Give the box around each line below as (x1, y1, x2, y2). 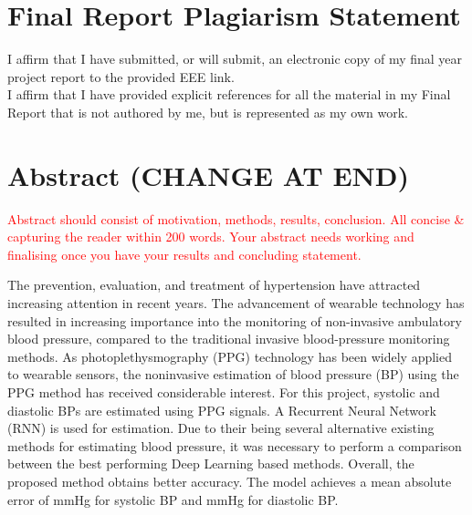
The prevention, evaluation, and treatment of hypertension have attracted (7, 275, 421, 294)
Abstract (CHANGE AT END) (7, 156, 409, 193)
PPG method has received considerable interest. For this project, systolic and (7, 382, 440, 401)
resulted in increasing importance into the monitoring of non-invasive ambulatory (7, 311, 462, 330)
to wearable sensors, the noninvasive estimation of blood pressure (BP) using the (7, 365, 459, 384)
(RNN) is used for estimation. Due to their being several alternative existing (7, 418, 435, 438)
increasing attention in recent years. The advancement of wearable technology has (7, 294, 465, 312)
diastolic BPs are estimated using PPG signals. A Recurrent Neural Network (7, 400, 436, 419)
